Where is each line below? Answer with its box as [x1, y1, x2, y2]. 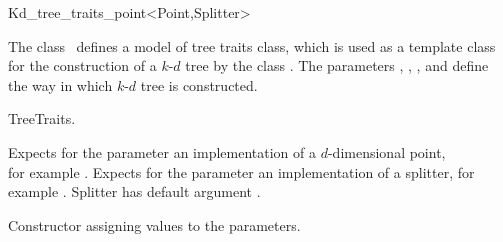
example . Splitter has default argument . [8, 181, 261, 202]
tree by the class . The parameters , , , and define [185, 55, 489, 76]
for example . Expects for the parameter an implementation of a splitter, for [8, 161, 475, 182]
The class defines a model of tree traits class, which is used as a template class [8, 35, 496, 56]
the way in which [8, 74, 113, 95]
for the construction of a [8, 55, 157, 76]
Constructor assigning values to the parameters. [8, 214, 301, 235]
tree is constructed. [140, 74, 258, 95]
